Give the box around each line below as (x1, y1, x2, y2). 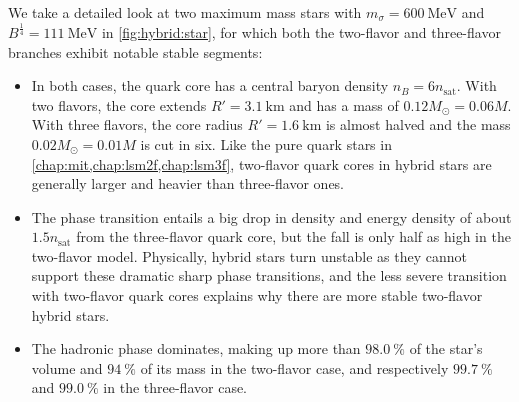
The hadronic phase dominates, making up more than (31, 338, 361, 359)
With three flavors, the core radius (31, 114, 243, 135)
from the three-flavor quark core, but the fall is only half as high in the (76, 226, 511, 247)
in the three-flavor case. (103, 377, 248, 398)
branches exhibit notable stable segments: (8, 41, 263, 62)
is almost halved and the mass (325, 114, 511, 135)
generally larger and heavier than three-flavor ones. (31, 173, 345, 194)
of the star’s (409, 338, 483, 359)
